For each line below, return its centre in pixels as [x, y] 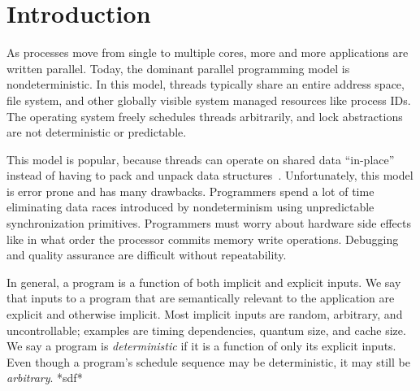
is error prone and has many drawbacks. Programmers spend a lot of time [191, 191]
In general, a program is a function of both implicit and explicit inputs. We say [204, 282]
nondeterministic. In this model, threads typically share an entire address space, [206, 84]
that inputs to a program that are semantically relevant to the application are [201, 298]
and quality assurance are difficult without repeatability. [147, 255]
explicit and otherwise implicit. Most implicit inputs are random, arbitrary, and [205, 314]
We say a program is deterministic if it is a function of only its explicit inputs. [201, 346]
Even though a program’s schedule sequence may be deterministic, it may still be [208, 361]
